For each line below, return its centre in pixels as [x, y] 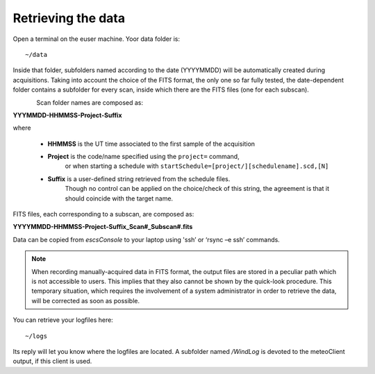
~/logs [36, 336]
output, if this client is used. [52, 362]
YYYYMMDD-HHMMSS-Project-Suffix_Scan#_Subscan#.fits [103, 227]
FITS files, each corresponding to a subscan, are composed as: [103, 214]
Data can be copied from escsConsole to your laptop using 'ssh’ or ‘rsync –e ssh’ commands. [147, 239]
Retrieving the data [69, 18]
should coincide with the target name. [119, 198]
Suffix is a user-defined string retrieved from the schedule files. [139, 179]
